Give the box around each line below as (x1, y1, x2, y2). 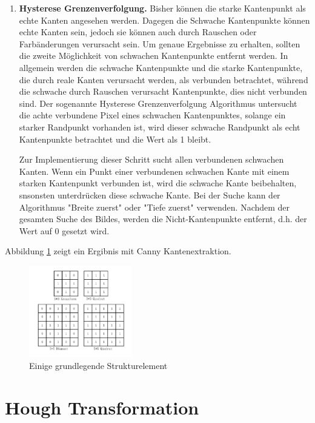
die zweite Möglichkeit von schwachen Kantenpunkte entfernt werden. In (19, 49, 288, 62)
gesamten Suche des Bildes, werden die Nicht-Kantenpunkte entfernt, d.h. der (19, 212, 307, 225)
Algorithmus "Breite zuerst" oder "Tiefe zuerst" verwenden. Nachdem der (19, 200, 290, 213)
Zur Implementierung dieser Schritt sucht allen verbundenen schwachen (19, 153, 284, 166)
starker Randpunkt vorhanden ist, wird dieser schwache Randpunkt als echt (19, 120, 300, 133)
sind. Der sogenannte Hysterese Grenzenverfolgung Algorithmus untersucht (19, 96, 297, 109)
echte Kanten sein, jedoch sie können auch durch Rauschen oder (19, 25, 257, 38)
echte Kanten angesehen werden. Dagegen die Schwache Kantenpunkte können (19, 13, 310, 26)
